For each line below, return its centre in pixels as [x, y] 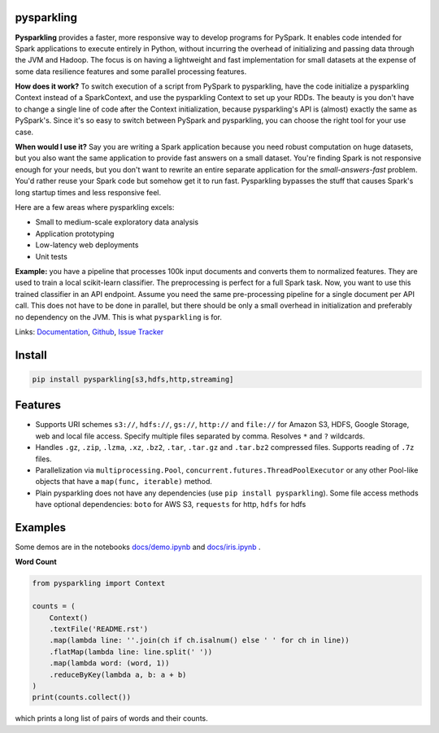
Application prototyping [75, 233]
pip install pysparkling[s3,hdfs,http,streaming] [133, 379]
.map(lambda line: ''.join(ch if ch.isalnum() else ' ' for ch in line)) [199, 640]
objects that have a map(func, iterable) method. [124, 482]
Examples [41, 528]
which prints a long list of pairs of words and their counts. [112, 718]
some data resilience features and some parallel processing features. [131, 71]
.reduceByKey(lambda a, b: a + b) [118, 674]
